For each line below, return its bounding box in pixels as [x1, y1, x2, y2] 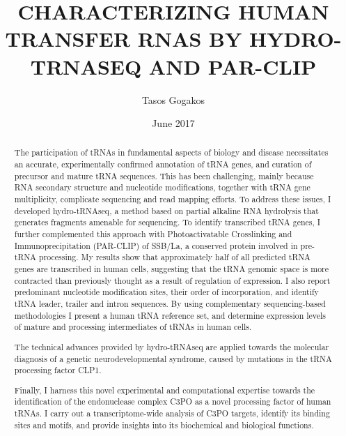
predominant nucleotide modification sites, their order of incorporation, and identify [14, 286, 319, 298]
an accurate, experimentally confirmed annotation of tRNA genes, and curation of [14, 158, 312, 170]
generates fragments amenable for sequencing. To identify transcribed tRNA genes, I [14, 216, 321, 228]
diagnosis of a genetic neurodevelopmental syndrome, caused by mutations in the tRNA [14, 352, 332, 364]
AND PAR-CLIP [148, 52, 317, 80]
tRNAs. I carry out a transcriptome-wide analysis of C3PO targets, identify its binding [14, 407, 330, 419]
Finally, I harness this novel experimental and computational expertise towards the [14, 384, 315, 396]
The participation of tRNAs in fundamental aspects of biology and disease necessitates [14, 146, 329, 158]
